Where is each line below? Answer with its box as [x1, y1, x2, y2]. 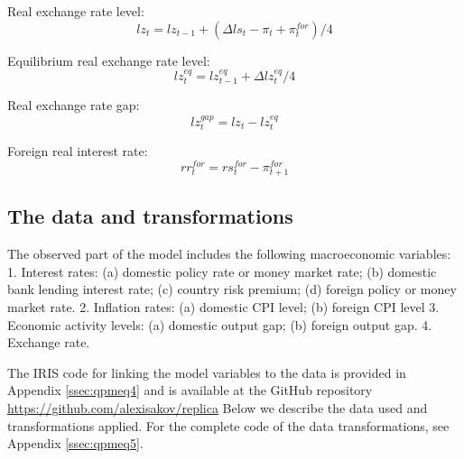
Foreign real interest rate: [7, 142, 148, 161]
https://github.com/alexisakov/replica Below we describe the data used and [7, 399, 428, 418]
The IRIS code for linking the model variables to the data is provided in [7, 363, 406, 381]
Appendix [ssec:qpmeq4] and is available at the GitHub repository [7, 381, 373, 399]
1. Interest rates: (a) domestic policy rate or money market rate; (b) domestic [7, 262, 437, 280]
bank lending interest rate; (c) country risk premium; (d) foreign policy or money [7, 280, 457, 298]
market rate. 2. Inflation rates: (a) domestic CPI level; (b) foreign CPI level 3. [7, 298, 440, 317]
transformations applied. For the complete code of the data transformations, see [7, 416, 450, 435]
